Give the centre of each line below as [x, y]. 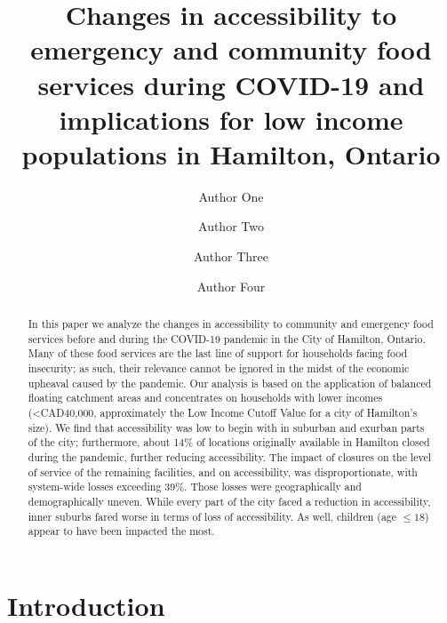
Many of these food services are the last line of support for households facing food [218, 353]
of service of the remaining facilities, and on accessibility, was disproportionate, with [223, 471]
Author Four [231, 286]
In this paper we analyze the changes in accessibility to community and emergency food [231, 324]
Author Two [231, 226]
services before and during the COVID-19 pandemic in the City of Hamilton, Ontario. [227, 338]
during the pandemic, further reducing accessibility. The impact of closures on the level [230, 456]
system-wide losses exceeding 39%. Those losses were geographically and [195, 487]
